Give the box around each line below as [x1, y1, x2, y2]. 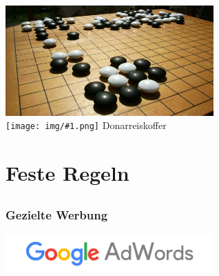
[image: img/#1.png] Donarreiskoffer [6, 118, 167, 132]
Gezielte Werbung [6, 206, 108, 223]
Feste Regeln [6, 159, 129, 187]
